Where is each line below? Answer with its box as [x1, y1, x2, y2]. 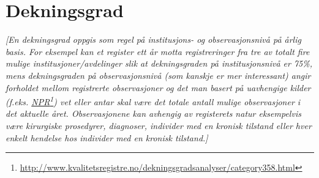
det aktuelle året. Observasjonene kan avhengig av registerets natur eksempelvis [6, 107, 301, 120]
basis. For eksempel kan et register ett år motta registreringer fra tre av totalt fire [6, 45, 310, 57]
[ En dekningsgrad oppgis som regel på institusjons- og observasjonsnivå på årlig [6, 33, 301, 46]
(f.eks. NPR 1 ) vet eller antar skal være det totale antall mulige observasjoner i [6, 94, 301, 108]
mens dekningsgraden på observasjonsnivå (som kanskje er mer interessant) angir [6, 69, 311, 81]
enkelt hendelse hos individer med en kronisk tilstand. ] [6, 131, 208, 144]
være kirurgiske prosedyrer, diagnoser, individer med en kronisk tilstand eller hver [6, 119, 312, 132]
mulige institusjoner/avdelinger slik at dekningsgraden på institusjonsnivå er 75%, [6, 57, 312, 70]
